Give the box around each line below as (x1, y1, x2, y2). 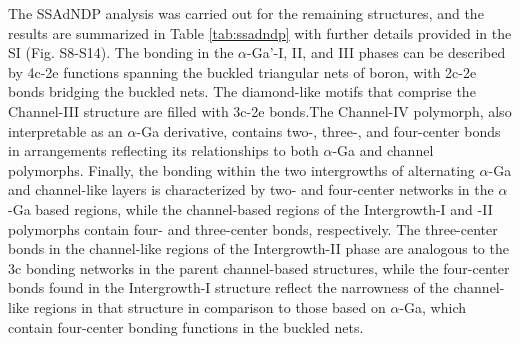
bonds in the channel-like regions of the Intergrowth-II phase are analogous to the (8, 238, 509, 259)
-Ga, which (399, 296, 467, 317)
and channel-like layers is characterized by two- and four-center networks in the (8, 179, 494, 200)
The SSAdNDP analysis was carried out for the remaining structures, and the (8, 3, 484, 23)
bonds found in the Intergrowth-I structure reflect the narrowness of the (8, 277, 449, 298)
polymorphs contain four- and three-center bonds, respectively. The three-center (8, 218, 498, 239)
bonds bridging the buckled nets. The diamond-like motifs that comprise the (8, 81, 476, 102)
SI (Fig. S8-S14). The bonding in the (8, 42, 234, 63)
